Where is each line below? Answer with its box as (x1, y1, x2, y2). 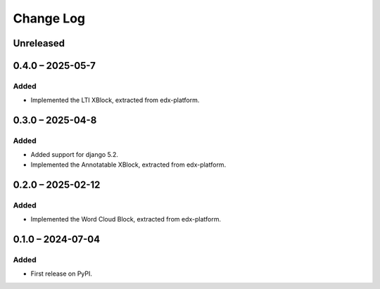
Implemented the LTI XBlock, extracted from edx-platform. (30, 96, 200, 105)
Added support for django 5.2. (30, 150, 119, 159)
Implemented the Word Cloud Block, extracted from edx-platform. (30, 215, 222, 224)
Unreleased (13, 37, 65, 49)
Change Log (13, 11, 86, 26)
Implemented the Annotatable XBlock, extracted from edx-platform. (30, 160, 227, 169)
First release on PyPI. (30, 269, 93, 278)
